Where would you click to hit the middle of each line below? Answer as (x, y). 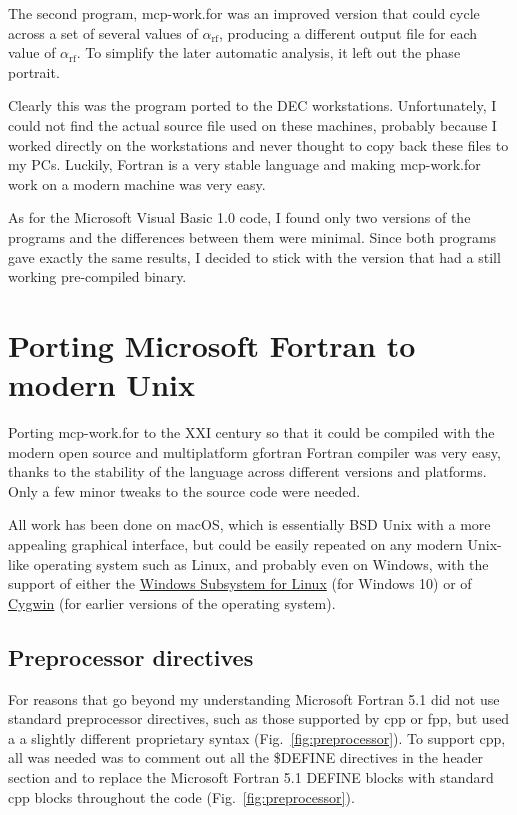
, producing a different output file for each (348, 32)
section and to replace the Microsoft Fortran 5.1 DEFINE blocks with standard (251, 776)
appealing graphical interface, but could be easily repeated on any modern (235, 544)
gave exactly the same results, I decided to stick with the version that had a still (254, 256)
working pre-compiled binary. (97, 276)
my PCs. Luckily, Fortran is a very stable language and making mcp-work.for (244, 164)
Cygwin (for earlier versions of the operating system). (172, 602)
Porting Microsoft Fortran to (212, 344)
